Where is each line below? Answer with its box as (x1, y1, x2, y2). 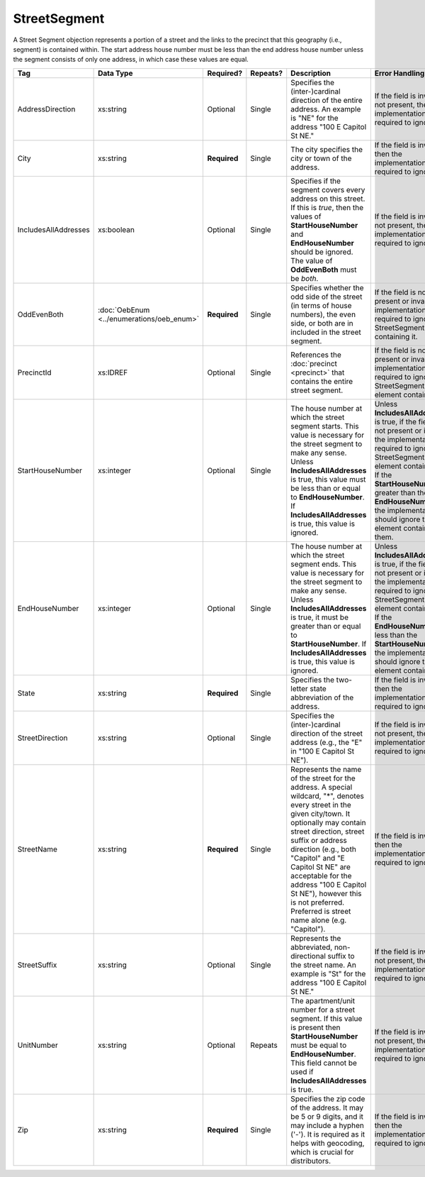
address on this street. (290, 194, 365, 204)
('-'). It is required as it (290, 1129, 365, 1139)
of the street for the (290, 773, 356, 783)
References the (290, 350, 341, 360)
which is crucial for (290, 1146, 354, 1156)
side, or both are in (290, 318, 353, 328)
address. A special (290, 782, 353, 792)
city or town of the (290, 153, 352, 163)
